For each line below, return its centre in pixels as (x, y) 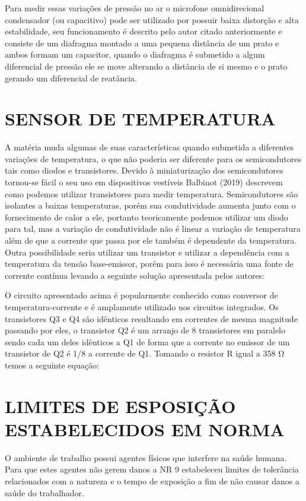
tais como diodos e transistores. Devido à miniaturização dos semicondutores (144, 170)
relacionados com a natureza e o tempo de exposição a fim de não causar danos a (152, 481)
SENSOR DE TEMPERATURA (140, 119)
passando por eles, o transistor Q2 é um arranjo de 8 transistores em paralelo (145, 330)
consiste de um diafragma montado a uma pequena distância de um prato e (142, 42)
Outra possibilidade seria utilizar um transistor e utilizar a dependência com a (147, 252)
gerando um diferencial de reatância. (71, 78)
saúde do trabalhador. (44, 492)
